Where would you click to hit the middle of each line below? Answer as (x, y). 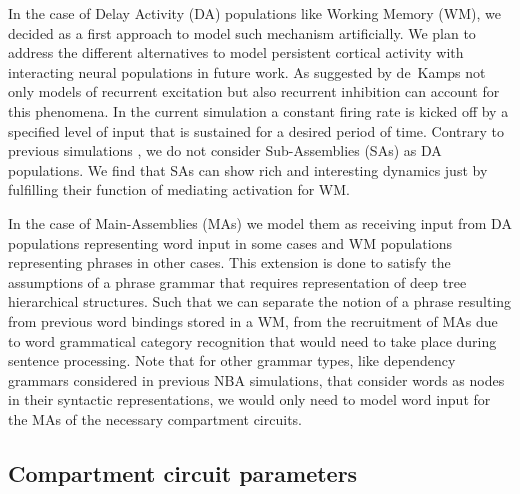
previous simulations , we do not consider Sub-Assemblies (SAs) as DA (225, 150)
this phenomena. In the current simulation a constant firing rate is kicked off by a (258, 110)
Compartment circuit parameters (183, 472)
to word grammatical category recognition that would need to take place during (252, 340)
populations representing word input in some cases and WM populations (230, 242)
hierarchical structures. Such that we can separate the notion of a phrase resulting (260, 301)
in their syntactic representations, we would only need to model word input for (249, 399)
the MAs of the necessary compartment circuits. (155, 418)
